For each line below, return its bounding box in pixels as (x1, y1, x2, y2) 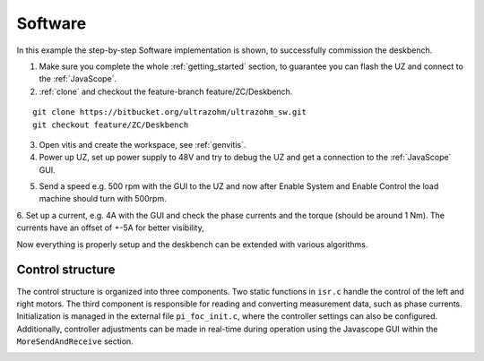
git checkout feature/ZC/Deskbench (32, 119, 189, 130)
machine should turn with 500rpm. (39, 193, 167, 204)
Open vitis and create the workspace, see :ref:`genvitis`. (39, 139, 246, 150)
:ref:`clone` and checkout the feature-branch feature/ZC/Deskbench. (39, 86, 293, 97)
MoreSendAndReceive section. (16, 336, 134, 347)
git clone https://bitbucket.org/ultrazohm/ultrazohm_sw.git (32, 107, 307, 117)
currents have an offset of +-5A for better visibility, (16, 222, 205, 233)
